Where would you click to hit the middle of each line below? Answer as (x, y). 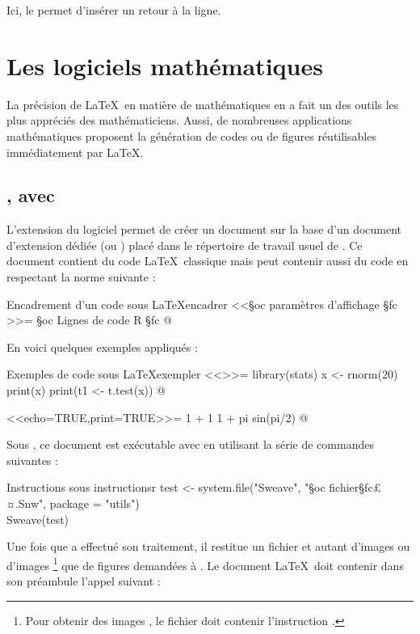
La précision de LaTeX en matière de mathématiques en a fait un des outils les (203, 104)
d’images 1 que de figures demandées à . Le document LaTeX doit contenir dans (205, 564)
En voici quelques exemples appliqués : (102, 347)
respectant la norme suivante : (81, 277)
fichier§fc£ (355, 487)
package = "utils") (94, 503)
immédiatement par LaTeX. (75, 152)
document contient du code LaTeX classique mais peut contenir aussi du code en (208, 261)
